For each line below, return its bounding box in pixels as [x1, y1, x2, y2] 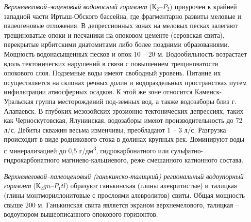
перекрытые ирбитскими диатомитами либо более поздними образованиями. [4, 39, 230, 49]
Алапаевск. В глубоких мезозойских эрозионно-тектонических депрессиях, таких [4, 105, 244, 116]
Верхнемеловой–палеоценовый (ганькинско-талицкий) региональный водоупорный [4, 171, 244, 181]
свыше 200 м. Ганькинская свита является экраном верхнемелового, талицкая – [4, 199, 239, 209]
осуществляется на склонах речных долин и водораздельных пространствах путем [4, 77, 247, 87]
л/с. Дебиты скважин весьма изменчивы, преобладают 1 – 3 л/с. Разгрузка [4, 124, 226, 134]
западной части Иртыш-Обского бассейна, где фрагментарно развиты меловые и [4, 11, 241, 21]
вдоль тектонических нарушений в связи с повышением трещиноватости [4, 58, 218, 68]
